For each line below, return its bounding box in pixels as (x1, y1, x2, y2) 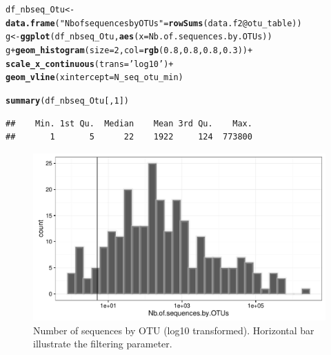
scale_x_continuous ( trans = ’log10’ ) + (6, 59, 174, 69)
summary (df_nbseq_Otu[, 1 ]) (6, 95, 130, 106)
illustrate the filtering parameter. (33, 336, 172, 351)
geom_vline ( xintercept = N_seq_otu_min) (6, 73, 183, 83)
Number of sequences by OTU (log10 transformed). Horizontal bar (33, 323, 314, 337)
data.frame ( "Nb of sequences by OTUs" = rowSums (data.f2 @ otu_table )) (6, 18, 302, 28)
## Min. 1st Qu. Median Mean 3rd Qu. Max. (6, 118, 252, 128)
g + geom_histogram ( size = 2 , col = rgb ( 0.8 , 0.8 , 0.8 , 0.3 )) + (6, 45, 253, 55)
